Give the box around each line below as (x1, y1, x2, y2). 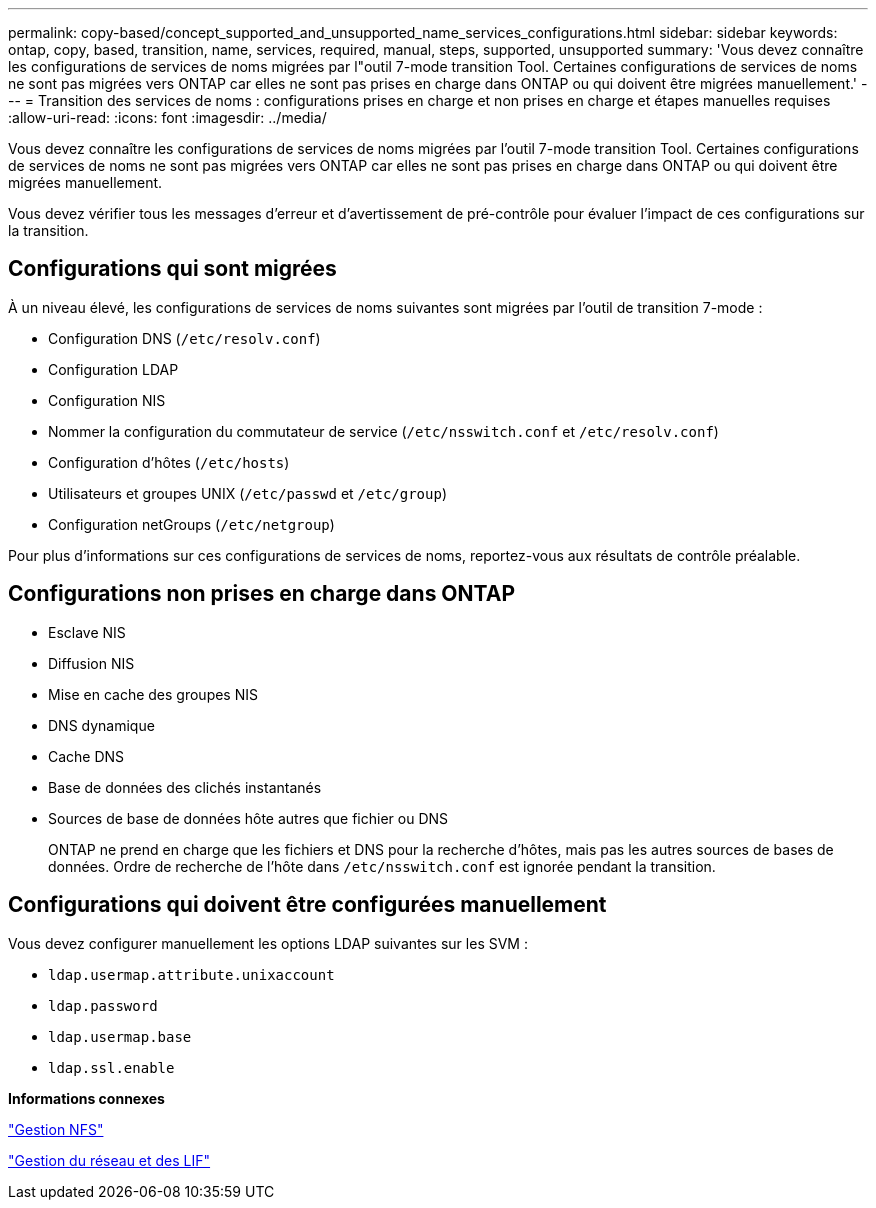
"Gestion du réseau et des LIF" (8, 1151, 211, 1169)
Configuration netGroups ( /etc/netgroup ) (48, 515, 335, 533)
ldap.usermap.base (48, 1028, 192, 1045)
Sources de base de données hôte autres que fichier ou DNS (48, 809, 449, 827)
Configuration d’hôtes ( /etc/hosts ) (48, 453, 290, 471)
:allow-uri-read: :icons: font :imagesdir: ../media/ (8, 109, 327, 126)
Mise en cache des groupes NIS (48, 685, 258, 703)
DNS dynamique (48, 716, 155, 734)
